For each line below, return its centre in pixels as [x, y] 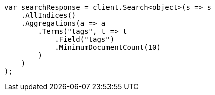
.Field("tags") [85, 39]
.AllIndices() [48, 15]
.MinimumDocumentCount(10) [108, 47]
